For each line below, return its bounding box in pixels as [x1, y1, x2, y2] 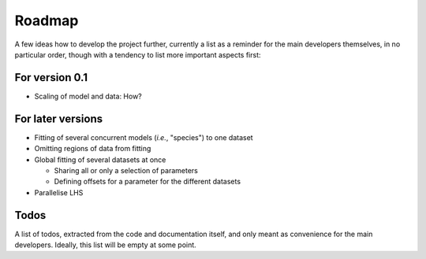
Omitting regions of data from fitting [34, 144, 151, 154]
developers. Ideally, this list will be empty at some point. [14, 240, 196, 250]
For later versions [14, 112, 103, 125]
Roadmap [14, 12, 79, 29]
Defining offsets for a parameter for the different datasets [54, 177, 241, 187]
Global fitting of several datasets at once [34, 154, 166, 165]
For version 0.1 [14, 71, 88, 84]
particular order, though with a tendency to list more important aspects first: [14, 50, 261, 59]
